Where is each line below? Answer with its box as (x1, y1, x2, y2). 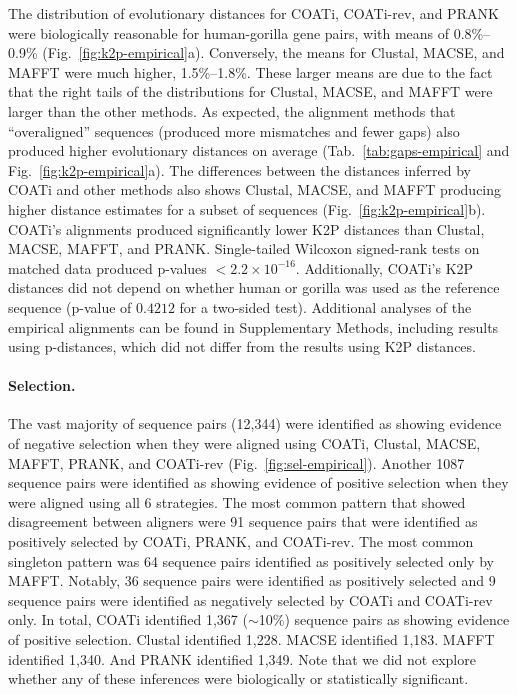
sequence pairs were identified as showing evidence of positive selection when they (8, 472, 509, 493)
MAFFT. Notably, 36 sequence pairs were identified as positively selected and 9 (8, 570, 496, 591)
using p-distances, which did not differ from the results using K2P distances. (8, 336, 476, 357)
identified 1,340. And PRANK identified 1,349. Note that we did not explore (8, 648, 476, 669)
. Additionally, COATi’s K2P (295, 257, 474, 278)
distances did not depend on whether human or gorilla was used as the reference (8, 277, 500, 298)
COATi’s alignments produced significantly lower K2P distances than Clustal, (8, 218, 485, 239)
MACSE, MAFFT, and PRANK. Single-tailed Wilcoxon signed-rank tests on (8, 238, 480, 259)
